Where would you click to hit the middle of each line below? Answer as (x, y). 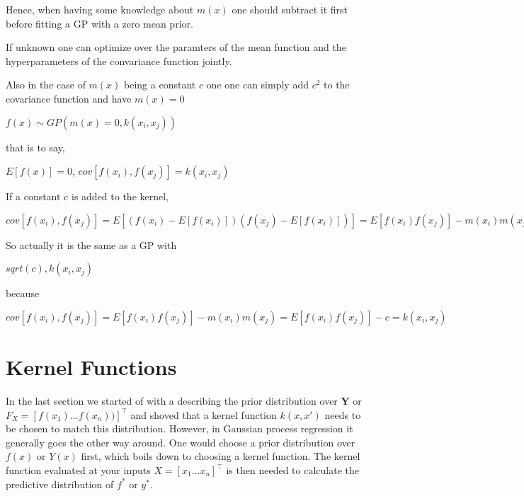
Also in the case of (46, 85)
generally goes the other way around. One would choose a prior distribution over (181, 442)
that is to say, (35, 147)
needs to (343, 414)
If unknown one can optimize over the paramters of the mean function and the (176, 47)
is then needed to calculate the (292, 470)
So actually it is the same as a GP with (91, 244)
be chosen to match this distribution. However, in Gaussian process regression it (180, 428)
